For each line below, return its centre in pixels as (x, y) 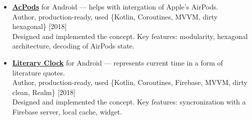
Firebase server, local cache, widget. (67, 111)
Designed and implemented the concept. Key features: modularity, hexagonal (130, 36)
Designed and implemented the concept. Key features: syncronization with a (129, 102)
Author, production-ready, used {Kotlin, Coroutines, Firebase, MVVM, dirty (130, 82)
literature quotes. (38, 72)
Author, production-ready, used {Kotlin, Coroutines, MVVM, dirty (115, 16)
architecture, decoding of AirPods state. (73, 46)
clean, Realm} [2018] (44, 92)
